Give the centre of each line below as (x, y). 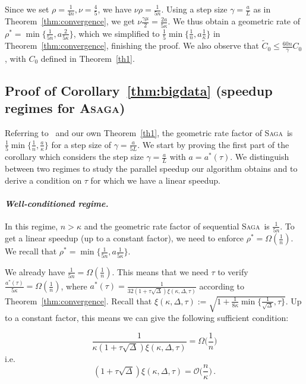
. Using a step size (194, 9)
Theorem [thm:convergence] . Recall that (78, 300)
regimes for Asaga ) (65, 108)
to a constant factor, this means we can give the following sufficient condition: (147, 317)
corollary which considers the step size (74, 157)
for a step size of (81, 144)
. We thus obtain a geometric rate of (234, 21)
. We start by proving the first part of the (213, 144)
